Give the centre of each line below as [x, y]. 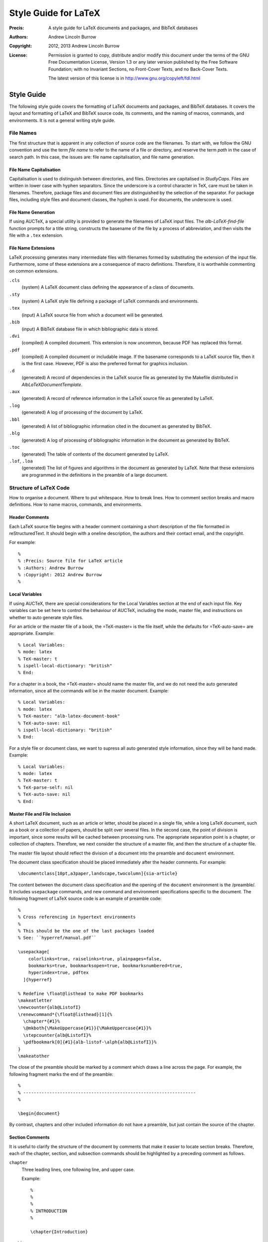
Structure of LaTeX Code [39, 488]
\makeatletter [35, 1000]
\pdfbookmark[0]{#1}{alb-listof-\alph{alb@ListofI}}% [90, 1042]
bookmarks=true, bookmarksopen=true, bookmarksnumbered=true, [105, 966]
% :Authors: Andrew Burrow [51, 568]
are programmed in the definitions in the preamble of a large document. [95, 475]
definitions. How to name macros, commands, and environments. [76, 505]
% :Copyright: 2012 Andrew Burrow [60, 575]
